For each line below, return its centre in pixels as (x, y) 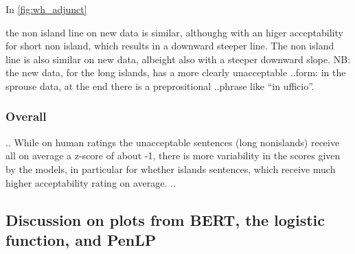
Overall (26, 116)
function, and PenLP (81, 239)
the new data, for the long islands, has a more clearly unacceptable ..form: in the (176, 72)
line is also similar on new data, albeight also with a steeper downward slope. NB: (178, 59)
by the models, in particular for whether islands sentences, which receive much (171, 169)
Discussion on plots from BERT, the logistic (165, 219)
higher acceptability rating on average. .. (91, 182)
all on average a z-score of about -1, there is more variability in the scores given (173, 155)
